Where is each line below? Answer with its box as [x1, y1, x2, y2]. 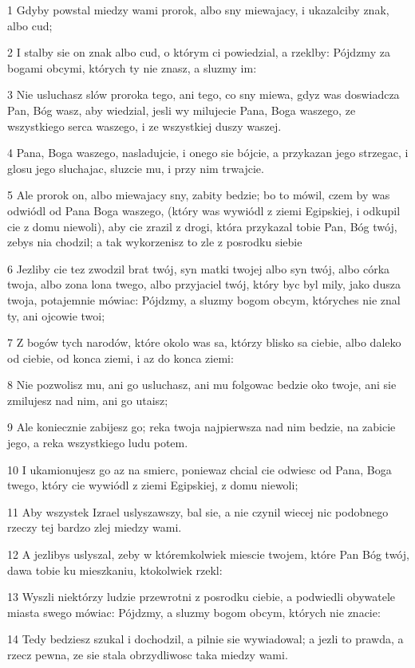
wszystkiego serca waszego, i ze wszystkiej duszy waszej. [7, 117, 282, 134]
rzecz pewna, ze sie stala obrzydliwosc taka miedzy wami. [7, 646, 288, 662]
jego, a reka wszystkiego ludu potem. [7, 434, 188, 451]
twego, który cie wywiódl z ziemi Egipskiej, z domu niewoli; [7, 477, 298, 493]
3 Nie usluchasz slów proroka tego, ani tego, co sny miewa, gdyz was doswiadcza [7, 86, 400, 103]
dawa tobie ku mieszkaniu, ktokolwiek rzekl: [7, 561, 223, 578]
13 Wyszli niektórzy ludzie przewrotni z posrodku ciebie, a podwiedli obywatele [7, 588, 396, 605]
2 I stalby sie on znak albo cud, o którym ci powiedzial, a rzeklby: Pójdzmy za [7, 44, 390, 61]
